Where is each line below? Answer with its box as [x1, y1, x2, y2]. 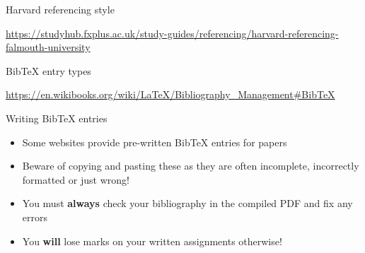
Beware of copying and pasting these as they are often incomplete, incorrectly [22, 158, 359, 173]
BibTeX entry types [6, 63, 91, 78]
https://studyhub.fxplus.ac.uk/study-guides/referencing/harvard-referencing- [6, 25, 339, 40]
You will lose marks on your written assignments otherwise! [22, 233, 282, 248]
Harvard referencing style [6, 2, 115, 16]
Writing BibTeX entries [6, 110, 108, 125]
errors [22, 209, 47, 224]
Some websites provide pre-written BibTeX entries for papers [22, 134, 287, 149]
